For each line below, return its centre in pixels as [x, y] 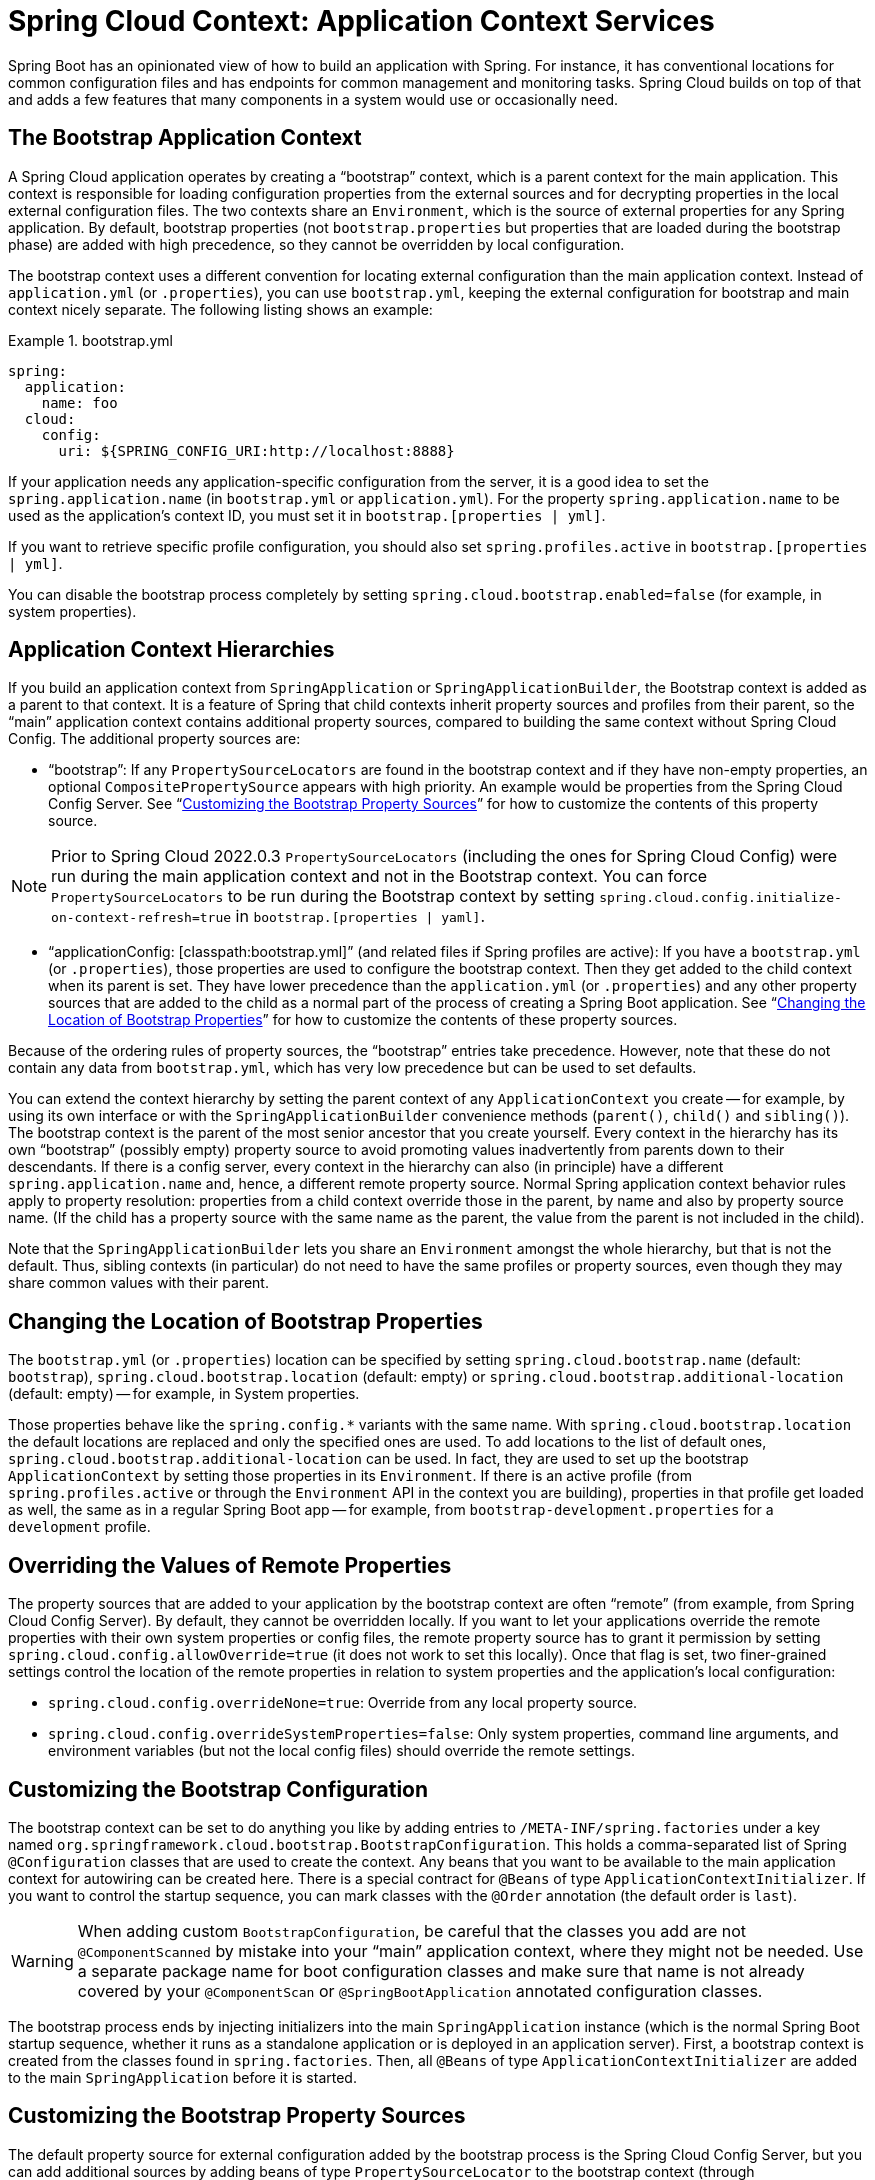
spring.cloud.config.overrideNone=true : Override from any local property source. [343, 1703]
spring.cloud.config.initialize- [720, 898]
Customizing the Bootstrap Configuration [218, 1789]
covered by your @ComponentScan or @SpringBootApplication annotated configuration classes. [420, 1990]
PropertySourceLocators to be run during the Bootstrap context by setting [323, 896]
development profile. [79, 1527]
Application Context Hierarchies [171, 650]
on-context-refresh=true [141, 918]
